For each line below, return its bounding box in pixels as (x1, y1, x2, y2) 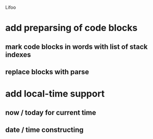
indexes (5, 50, 32, 59)
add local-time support (5, 88, 105, 100)
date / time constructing (5, 125, 84, 134)
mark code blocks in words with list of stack (5, 42, 148, 51)
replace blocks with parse (5, 67, 89, 76)
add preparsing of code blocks (5, 22, 138, 34)
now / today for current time (5, 108, 96, 117)
